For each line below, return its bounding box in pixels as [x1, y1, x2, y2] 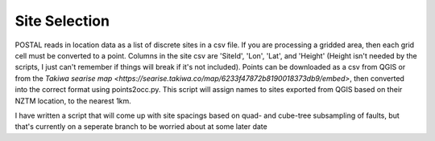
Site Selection [14, 12, 110, 30]
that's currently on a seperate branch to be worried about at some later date [14, 122, 267, 131]
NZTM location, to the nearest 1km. [14, 96, 132, 106]
